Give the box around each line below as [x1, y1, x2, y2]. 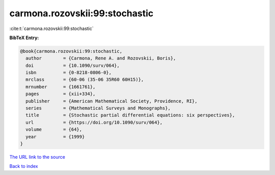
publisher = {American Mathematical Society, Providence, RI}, [25, 98, 198, 104]
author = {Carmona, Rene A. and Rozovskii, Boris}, [25, 55, 176, 61]
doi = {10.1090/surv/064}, [25, 63, 120, 68]
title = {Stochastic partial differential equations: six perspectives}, [25, 112, 235, 118]
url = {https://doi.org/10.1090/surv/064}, [25, 120, 163, 125]
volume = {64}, [25, 127, 82, 132]
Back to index [9, 163, 38, 169]
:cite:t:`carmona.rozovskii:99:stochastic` [9, 25, 94, 32]
